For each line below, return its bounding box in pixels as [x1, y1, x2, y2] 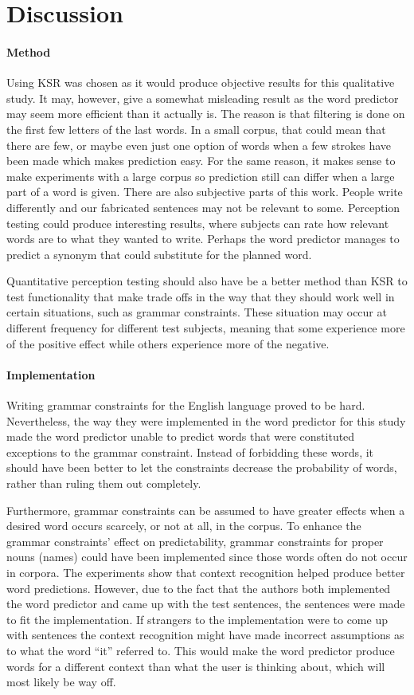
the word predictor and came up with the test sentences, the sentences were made [6, 595, 405, 612]
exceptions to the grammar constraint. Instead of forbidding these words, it [6, 443, 374, 460]
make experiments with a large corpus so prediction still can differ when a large [6, 167, 395, 184]
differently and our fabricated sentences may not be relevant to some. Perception [6, 198, 400, 215]
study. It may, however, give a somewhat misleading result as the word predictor [6, 89, 399, 106]
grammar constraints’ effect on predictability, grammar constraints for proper [6, 532, 384, 549]
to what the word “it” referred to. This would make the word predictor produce [6, 642, 395, 658]
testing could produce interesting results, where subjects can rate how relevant [6, 214, 389, 231]
